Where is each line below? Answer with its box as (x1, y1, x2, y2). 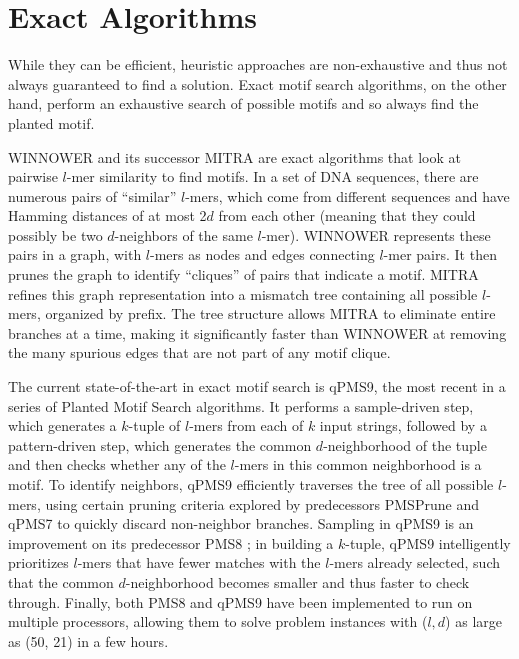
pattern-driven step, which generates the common (8, 434, 312, 455)
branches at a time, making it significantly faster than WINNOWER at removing (8, 322, 507, 343)
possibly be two (8, 224, 103, 245)
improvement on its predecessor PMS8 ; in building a (8, 532, 334, 553)
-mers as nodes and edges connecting (150, 244, 375, 265)
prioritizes (8, 552, 69, 573)
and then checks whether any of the (8, 454, 226, 475)
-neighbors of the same (114, 224, 253, 245)
